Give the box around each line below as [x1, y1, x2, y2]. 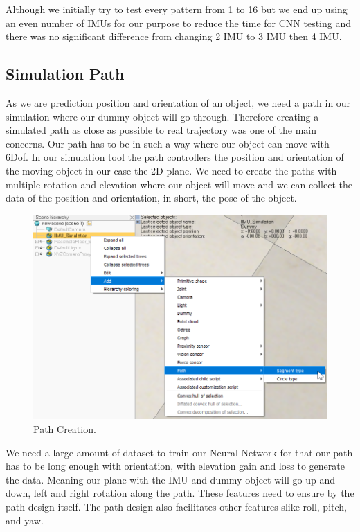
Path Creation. [33, 421, 96, 436]
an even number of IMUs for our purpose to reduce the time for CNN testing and [6, 15, 352, 30]
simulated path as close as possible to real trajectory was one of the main [6, 123, 316, 137]
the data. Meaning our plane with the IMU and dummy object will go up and [6, 472, 336, 486]
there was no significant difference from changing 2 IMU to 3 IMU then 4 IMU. [6, 29, 342, 44]
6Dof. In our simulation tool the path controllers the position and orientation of [6, 150, 344, 164]
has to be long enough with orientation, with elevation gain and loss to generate [6, 459, 345, 473]
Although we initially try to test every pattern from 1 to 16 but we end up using [6, 2, 348, 16]
